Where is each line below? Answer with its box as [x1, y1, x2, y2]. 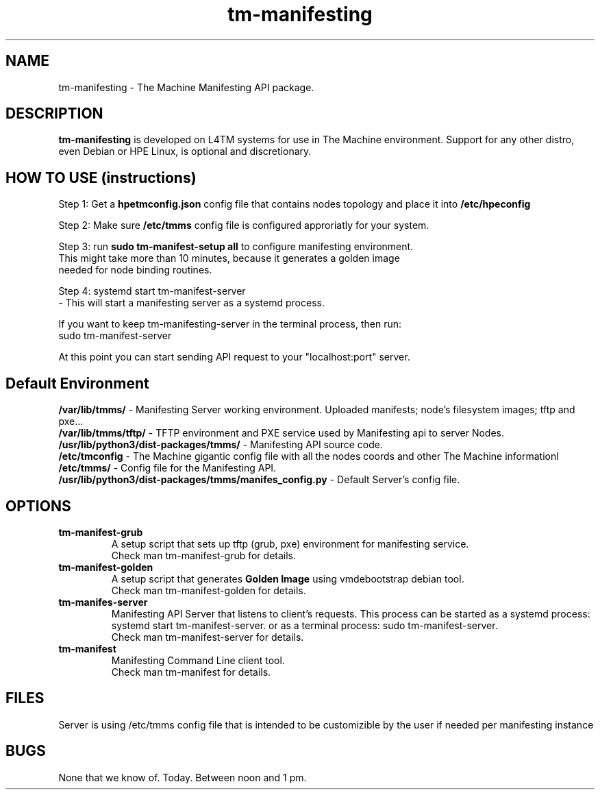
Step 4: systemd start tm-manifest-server [58, 285, 246, 297]
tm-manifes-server [58, 596, 148, 608]
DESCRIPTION [5, 105, 103, 123]
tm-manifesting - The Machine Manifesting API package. [58, 81, 314, 93]
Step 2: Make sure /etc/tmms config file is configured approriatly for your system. [58, 219, 429, 232]
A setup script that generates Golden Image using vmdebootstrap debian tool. [111, 572, 464, 585]
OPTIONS [5, 497, 71, 515]
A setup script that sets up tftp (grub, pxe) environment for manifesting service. [111, 537, 469, 550]
